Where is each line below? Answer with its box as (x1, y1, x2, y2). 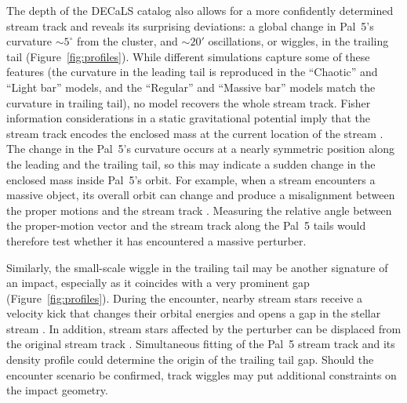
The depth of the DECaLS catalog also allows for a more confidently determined (6, 2, 394, 18)
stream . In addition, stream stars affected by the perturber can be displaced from (6, 320, 402, 336)
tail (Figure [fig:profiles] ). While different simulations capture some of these (6, 48, 370, 64)
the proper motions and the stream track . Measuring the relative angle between (6, 201, 392, 218)
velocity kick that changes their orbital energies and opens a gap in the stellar (6, 305, 381, 321)
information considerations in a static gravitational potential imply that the (6, 110, 370, 126)
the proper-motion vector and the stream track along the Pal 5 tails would (6, 217, 366, 234)
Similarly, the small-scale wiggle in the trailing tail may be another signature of (6, 259, 388, 275)
